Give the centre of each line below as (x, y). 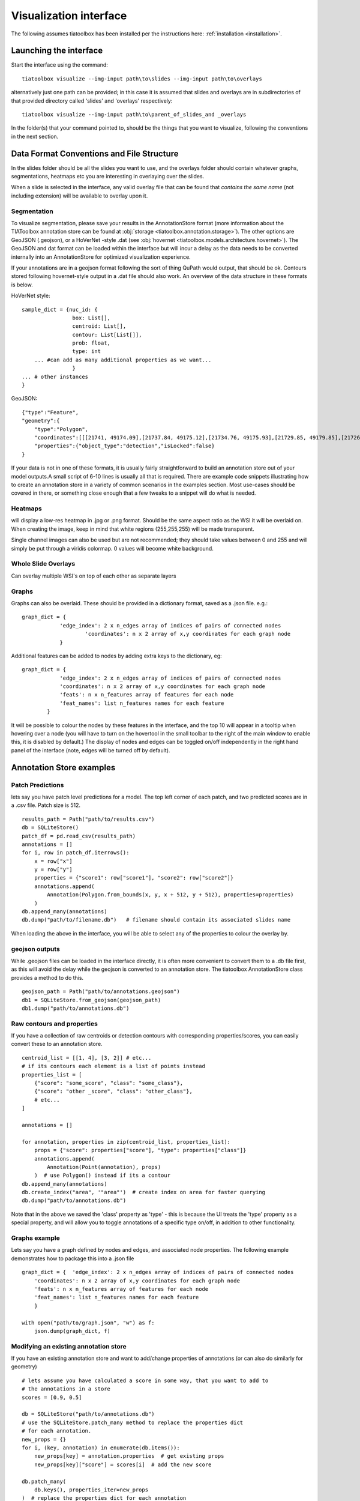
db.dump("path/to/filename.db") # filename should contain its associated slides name (156, 920)
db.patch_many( (44, 1481)
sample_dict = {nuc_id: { (60, 310)
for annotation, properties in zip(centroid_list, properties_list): (126, 1142)
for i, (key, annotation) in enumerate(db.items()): (101, 1448)
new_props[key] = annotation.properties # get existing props (129, 1456)
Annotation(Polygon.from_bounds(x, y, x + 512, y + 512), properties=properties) (170, 895)
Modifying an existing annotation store (69, 1346)
